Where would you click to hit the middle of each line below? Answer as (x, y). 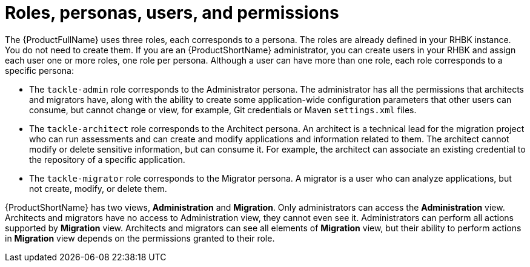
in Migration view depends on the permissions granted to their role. (140, 238)
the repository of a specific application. (107, 159)
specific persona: (39, 70)
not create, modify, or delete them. (98, 188)
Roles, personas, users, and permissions (172, 13)
